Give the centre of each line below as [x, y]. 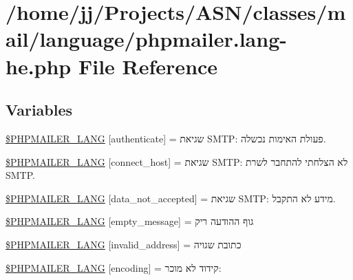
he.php [39, 66]
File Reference [148, 66]
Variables [39, 110]
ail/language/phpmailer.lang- [146, 39]
